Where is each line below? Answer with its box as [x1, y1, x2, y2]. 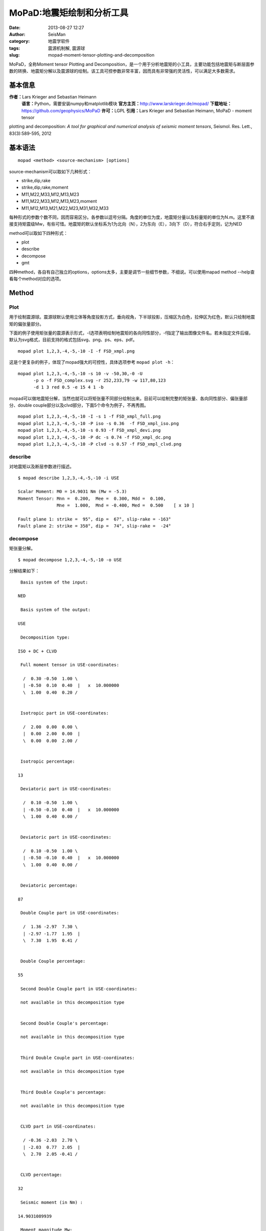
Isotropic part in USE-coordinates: [20, 711, 109, 716]
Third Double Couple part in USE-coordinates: [20, 1055, 135, 1061]
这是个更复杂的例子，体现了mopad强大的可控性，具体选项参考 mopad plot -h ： [9, 359, 175, 365]
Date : [9, 25, 21, 31]
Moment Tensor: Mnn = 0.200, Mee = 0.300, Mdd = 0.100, [18, 495, 166, 501]
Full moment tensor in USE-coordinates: [20, 662, 119, 668]
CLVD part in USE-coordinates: [20, 1124, 96, 1130]
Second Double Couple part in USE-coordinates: [20, 986, 137, 992]
